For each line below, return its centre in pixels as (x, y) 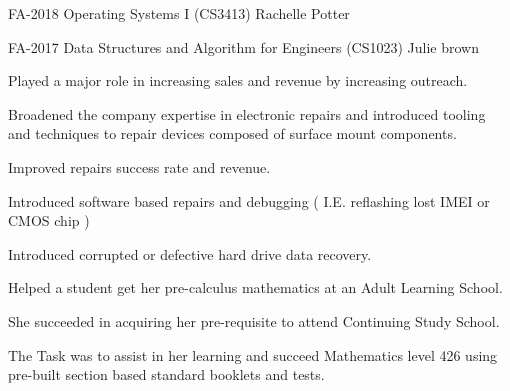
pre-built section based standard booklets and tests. (166, 374)
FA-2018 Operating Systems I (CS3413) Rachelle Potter (179, 13)
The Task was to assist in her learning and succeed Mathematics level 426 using (253, 354)
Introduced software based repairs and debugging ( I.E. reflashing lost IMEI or (249, 200)
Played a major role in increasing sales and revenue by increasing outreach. (238, 80)
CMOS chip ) (49, 220)
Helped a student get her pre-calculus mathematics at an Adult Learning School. (255, 287)
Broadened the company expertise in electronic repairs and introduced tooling (247, 113)
